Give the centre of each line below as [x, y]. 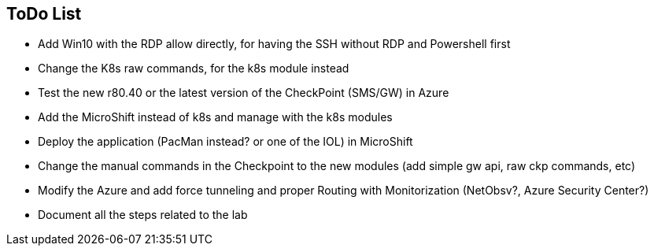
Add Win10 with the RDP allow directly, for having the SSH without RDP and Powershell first [274, 44]
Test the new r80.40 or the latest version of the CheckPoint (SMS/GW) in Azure [244, 93]
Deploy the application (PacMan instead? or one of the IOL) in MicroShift [225, 142]
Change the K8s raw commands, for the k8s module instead [194, 69]
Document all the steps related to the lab [143, 215]
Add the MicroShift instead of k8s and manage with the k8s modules [215, 117]
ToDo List [44, 14]
